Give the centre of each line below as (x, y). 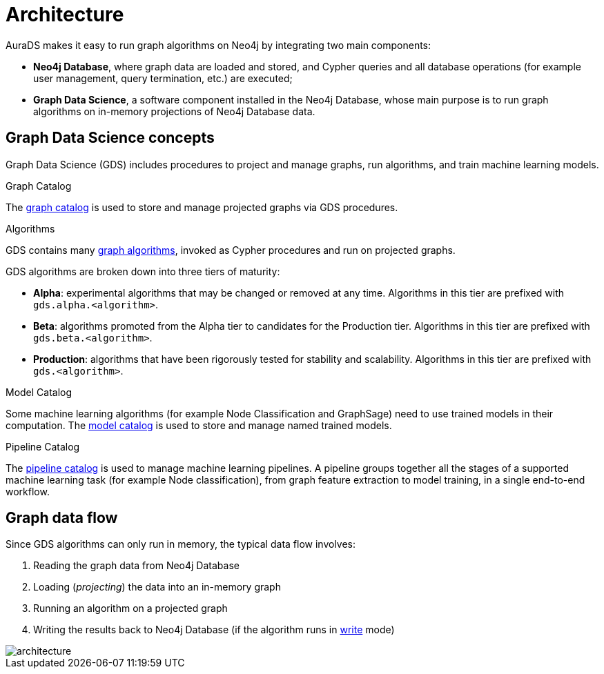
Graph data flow (62, 518)
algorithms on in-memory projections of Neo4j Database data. (174, 111)
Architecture (65, 14)
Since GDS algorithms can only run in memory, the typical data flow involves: (181, 544)
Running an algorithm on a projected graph (130, 608)
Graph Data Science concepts (110, 138)
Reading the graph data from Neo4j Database (136, 566)
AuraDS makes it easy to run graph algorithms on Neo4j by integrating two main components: (218, 45)
